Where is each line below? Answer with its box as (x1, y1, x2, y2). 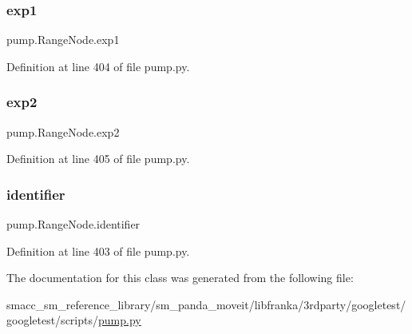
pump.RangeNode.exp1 (6, 31, 120, 48)
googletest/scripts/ (6, 312, 98, 328)
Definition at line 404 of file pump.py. (6, 58, 190, 74)
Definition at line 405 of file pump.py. (6, 150, 190, 167)
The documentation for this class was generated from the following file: (6, 269, 354, 286)
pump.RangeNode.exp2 (6, 123, 120, 140)
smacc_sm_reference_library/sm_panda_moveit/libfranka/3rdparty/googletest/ (6, 296, 406, 312)
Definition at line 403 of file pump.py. (6, 242, 190, 259)
